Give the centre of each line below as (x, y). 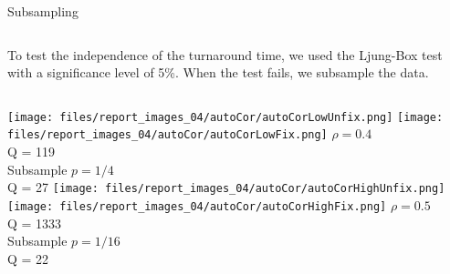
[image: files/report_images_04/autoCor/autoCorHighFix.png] (197, 206)
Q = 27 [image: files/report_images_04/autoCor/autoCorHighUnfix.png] (226, 187)
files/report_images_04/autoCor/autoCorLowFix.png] (167, 135)
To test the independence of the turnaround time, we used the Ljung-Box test (225, 54)
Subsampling (43, 11)
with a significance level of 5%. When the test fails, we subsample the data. (218, 72)
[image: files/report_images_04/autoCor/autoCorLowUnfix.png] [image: (225, 117)
